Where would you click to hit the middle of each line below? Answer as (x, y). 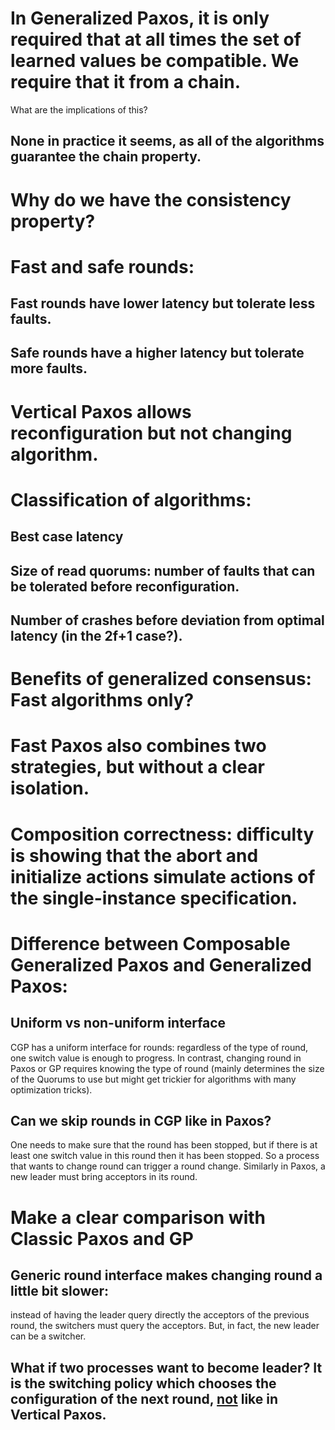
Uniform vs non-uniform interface (118, 1023)
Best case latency (67, 537)
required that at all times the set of (156, 39)
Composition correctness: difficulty (162, 834)
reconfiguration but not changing (151, 433)
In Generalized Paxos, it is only (140, 18)
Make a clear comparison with (138, 1217)
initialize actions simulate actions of (163, 876)
